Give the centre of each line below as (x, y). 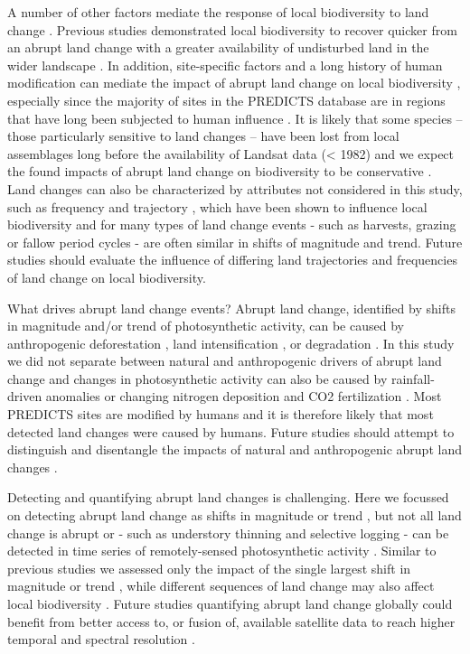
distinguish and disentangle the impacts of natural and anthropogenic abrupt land (235, 449)
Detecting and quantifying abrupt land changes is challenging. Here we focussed (228, 497)
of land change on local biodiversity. (107, 277)
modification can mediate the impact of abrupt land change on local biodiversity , (234, 83)
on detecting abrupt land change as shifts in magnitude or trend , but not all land (235, 515)
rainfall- (413, 378)
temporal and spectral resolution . (101, 639)
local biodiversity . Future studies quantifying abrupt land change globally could (230, 603)
